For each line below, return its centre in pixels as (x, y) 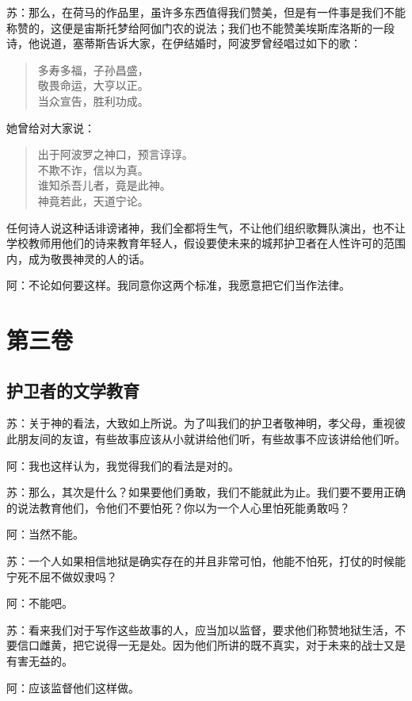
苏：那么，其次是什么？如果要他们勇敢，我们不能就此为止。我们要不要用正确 (206, 492)
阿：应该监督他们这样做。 (73, 687)
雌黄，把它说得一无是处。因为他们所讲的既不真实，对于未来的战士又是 (222, 645)
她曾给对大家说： (51, 127)
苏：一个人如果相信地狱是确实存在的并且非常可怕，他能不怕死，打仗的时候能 (206, 561)
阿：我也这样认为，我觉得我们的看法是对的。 (123, 465)
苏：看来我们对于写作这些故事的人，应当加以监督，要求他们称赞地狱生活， (200, 629)
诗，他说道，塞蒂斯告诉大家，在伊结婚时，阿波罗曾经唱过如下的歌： (184, 43)
